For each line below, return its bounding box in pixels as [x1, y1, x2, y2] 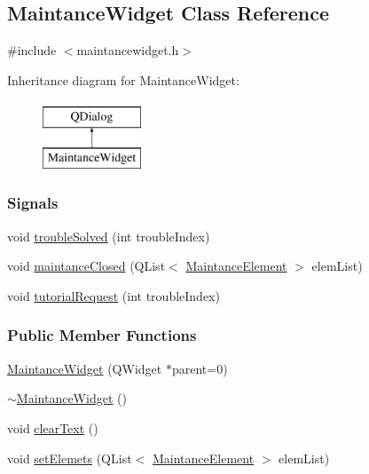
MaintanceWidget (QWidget [7, 359, 162, 377]
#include [7, 41, 57, 59]
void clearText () [7, 418, 98, 437]
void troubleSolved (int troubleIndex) [7, 226, 210, 245]
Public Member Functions [7, 324, 197, 346]
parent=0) [171, 359, 228, 377]
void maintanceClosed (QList [7, 257, 166, 275]
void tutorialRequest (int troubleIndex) [7, 286, 220, 304]
